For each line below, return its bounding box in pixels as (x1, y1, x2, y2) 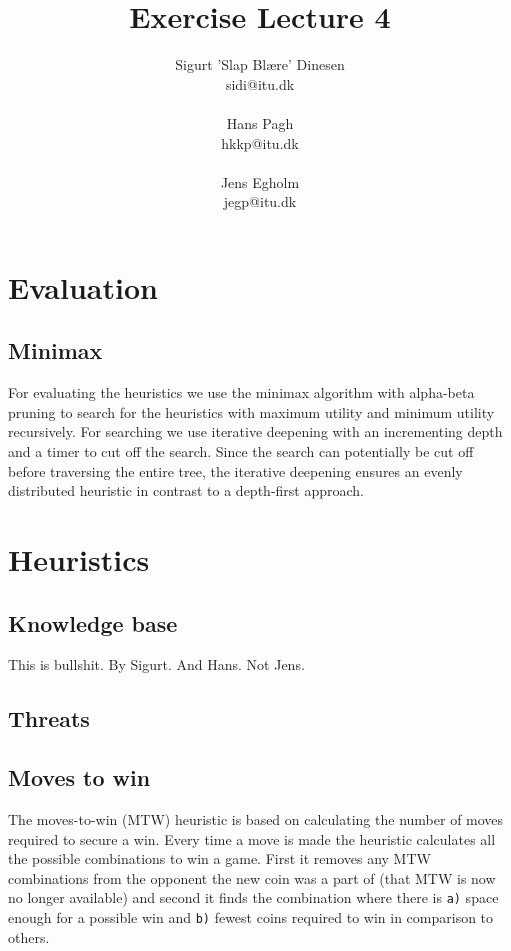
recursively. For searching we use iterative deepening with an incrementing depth (8, 421, 503, 442)
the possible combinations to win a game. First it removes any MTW (8, 848, 431, 869)
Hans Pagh (226, 112, 294, 133)
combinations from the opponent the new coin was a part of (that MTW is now (8, 867, 496, 888)
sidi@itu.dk (225, 73, 295, 94)
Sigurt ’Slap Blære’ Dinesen (175, 54, 345, 75)
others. (8, 926, 50, 947)
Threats (8, 703, 90, 734)
